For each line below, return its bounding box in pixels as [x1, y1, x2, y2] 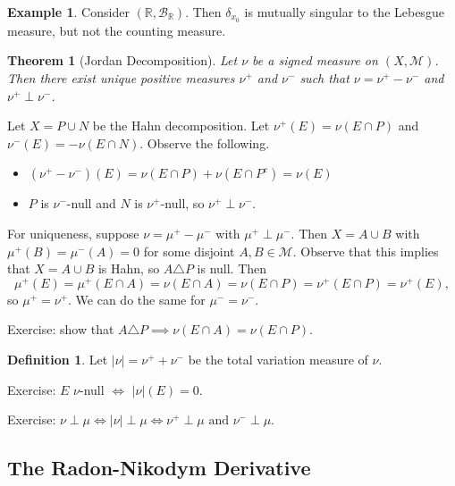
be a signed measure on [252, 51, 378, 70]
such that [299, 69, 350, 88]
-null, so [160, 194, 205, 213]
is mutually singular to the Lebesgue [244, 3, 444, 21]
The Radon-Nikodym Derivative [7, 454, 311, 482]
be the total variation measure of [188, 350, 368, 369]
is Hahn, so [97, 259, 160, 278]
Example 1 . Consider [7, 3, 130, 21]
